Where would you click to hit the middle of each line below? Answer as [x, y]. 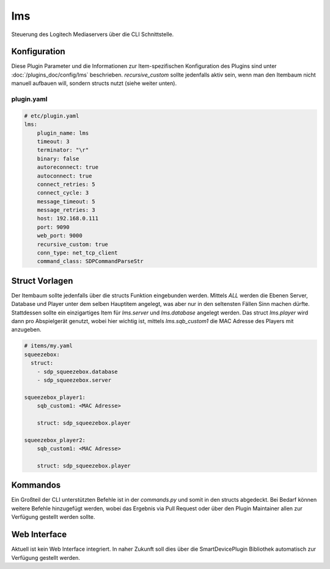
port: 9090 [53, 227]
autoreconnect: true [68, 167]
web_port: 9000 [60, 236]
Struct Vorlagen [42, 281]
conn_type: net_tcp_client [78, 253]
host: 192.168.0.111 [68, 218]
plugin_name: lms [63, 133]
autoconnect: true [64, 176]
